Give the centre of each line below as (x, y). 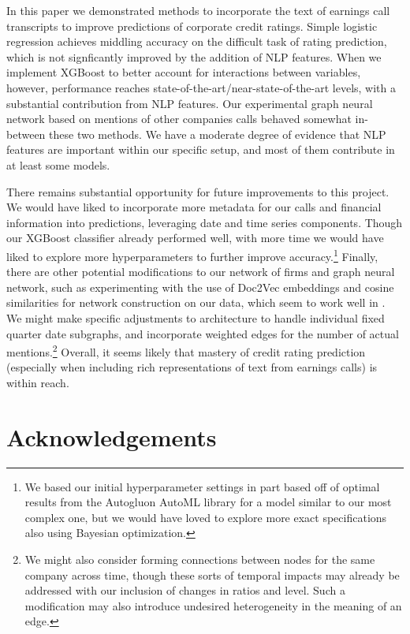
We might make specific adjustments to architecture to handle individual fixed (196, 317)
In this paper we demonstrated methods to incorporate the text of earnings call (198, 10)
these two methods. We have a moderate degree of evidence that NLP (218, 134)
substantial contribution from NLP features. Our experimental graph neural (190, 103)
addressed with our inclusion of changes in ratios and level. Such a (185, 590)
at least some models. (58, 164)
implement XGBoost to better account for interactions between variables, (184, 72)
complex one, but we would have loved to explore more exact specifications (206, 517)
